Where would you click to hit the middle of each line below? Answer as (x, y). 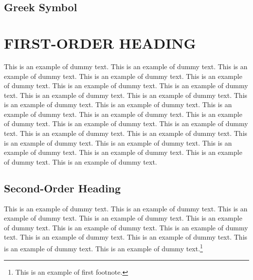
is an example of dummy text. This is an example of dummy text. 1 (103, 248)
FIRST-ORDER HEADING (100, 43)
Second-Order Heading (63, 188)
